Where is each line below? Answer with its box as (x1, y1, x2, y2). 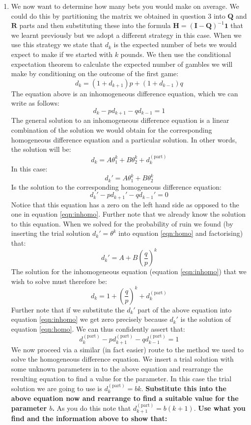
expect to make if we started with (11, 49, 112, 59)
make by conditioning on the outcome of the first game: (11, 68, 179, 79)
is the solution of (180, 314, 231, 324)
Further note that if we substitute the (11, 304, 125, 314)
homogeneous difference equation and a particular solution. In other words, (11, 134, 237, 144)
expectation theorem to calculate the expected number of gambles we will (11, 58, 233, 69)
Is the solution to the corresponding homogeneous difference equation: (11, 181, 222, 192)
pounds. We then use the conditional (120, 49, 231, 59)
